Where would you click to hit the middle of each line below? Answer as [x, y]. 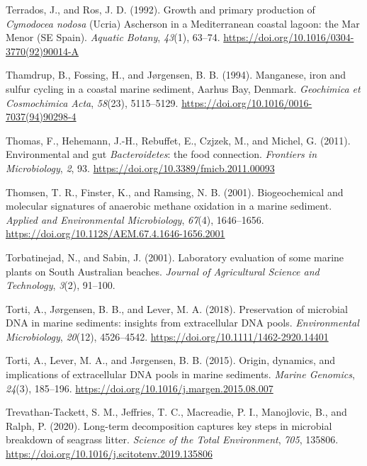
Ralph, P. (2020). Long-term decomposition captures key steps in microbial [169, 425]
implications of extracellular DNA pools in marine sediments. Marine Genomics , [180, 374]
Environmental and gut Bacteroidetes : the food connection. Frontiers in [162, 154]
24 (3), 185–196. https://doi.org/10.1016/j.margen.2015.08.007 [140, 388]
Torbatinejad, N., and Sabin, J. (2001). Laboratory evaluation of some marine [175, 257]
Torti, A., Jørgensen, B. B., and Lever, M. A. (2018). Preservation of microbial [177, 308]
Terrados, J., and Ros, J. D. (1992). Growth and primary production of [160, 9]
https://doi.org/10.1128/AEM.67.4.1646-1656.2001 [115, 233]
